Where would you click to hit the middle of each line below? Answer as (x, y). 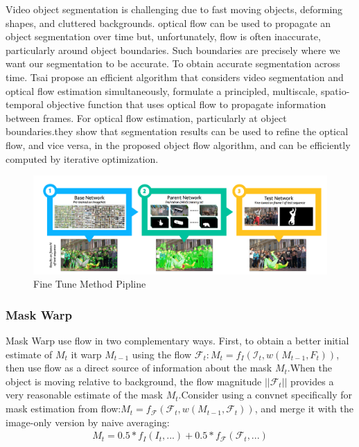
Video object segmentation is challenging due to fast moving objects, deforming (174, 9)
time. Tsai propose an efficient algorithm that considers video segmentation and (175, 77)
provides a (312, 381)
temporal (25, 104)
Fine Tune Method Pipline (90, 284)
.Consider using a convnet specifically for (265, 395)
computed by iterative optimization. (82, 158)
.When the (310, 368)
